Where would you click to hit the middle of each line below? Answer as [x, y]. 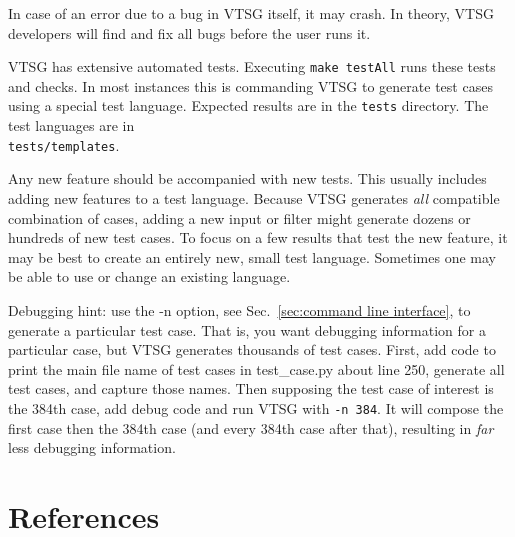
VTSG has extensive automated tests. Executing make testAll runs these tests [252, 66]
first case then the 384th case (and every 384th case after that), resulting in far [251, 427]
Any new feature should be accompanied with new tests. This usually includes [247, 178]
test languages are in [71, 125]
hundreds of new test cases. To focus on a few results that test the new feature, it [258, 237]
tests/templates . [64, 144]
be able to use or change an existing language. [149, 276]
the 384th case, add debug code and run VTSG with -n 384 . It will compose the [256, 407]
